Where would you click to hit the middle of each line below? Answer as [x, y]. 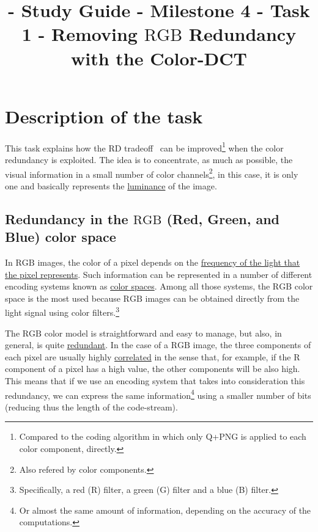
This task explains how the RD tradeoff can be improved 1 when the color [144, 147]
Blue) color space [61, 237]
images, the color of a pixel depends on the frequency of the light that [169, 262]
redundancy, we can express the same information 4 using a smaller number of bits [158, 394]
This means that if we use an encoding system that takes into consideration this [155, 380]
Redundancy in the [67, 218]
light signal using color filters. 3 [62, 311]
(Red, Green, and [223, 218]
